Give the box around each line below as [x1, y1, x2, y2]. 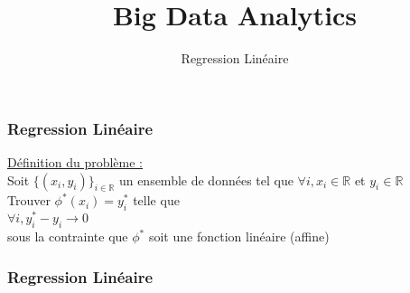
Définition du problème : [7, 153, 143, 172]
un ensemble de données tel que [118, 170, 294, 189]
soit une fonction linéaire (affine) [148, 227, 330, 246]
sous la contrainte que [7, 227, 128, 246]
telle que [133, 191, 180, 210]
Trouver [7, 191, 51, 210]
